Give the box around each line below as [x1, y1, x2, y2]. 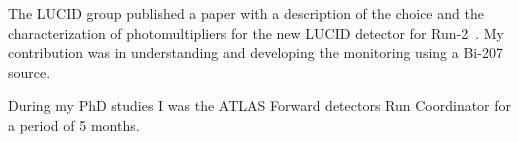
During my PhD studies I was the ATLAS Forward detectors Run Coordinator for [8, 95, 512, 116]
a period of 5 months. [8, 114, 140, 135]
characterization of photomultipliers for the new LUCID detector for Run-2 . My [8, 22, 504, 43]
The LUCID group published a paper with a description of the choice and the [8, 3, 484, 23]
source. [8, 61, 51, 82]
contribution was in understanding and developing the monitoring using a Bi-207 [8, 42, 503, 63]
